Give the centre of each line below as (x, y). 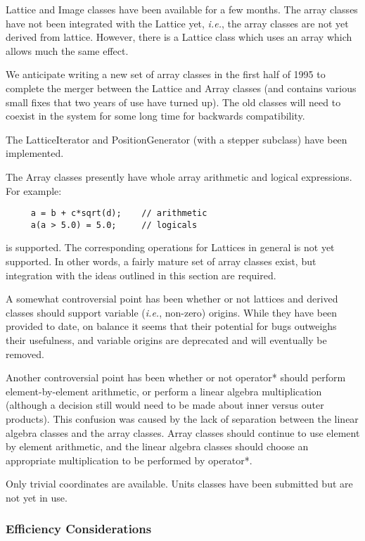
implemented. (35, 153)
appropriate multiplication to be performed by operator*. (129, 460)
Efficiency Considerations (79, 529)
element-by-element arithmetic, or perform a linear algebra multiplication (164, 391)
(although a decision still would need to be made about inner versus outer (165, 405)
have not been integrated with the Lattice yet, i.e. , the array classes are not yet (177, 23)
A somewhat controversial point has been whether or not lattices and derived (172, 299)
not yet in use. (37, 497)
